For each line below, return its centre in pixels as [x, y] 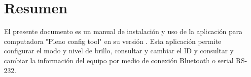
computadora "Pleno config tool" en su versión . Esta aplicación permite [113, 41]
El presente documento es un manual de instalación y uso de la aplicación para [123, 31]
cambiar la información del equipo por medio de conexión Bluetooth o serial [119, 60]
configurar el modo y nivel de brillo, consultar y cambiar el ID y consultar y [119, 51]
